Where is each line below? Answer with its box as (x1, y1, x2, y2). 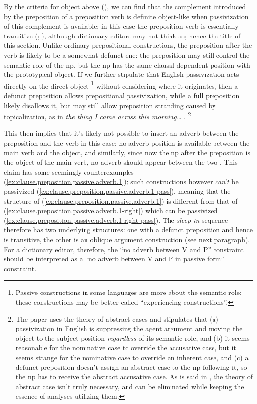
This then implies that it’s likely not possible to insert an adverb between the (4, 128, 239, 138)
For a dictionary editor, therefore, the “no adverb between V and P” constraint (4, 244, 244, 254)
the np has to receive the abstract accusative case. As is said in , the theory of (15, 371, 253, 382)
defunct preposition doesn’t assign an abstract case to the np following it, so (15, 362, 247, 372)
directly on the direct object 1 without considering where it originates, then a (4, 79, 238, 91)
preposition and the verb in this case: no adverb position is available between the (4, 138, 250, 148)
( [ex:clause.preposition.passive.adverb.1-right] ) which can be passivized (4, 205, 218, 216)
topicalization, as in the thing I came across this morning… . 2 (4, 110, 191, 121)
